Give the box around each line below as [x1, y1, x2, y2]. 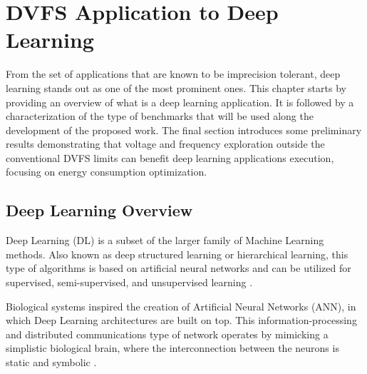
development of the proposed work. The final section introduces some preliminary [6, 122, 362, 137]
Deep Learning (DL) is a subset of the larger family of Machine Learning [6, 233, 324, 248]
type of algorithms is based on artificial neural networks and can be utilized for [6, 261, 351, 276]
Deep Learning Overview [6, 199, 193, 221]
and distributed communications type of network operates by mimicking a [6, 326, 329, 341]
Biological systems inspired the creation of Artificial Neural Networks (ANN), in [6, 298, 356, 313]
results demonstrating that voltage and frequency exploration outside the [6, 136, 325, 151]
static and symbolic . [6, 355, 97, 370]
